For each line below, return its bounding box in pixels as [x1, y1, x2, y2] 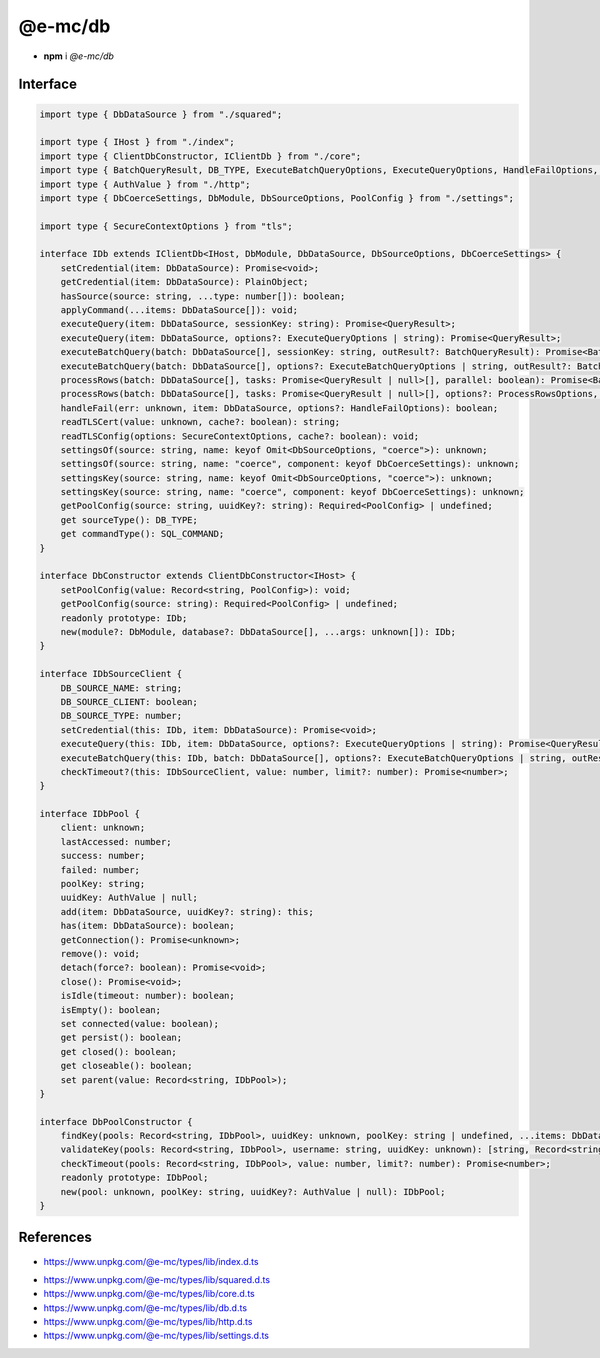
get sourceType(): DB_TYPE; [60, 514, 199, 525]
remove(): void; [60, 948, 140, 959]
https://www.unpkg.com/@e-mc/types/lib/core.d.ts [43, 1288, 255, 1300]
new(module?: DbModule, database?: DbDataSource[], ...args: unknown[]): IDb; [60, 626, 457, 637]
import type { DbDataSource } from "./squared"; [39, 108, 283, 120]
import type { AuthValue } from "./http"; [39, 178, 251, 190]
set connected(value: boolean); [60, 1018, 220, 1029]
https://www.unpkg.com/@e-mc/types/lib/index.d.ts [43, 1255, 259, 1267]
